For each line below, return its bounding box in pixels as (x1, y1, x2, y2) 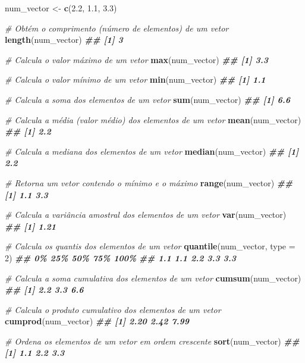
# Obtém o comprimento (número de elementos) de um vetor (5, 21, 229, 34)
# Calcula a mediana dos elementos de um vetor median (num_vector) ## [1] (5, 145, 299, 157)
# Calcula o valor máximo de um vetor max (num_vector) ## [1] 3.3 (5, 53, 269, 65)
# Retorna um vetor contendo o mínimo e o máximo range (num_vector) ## (5, 176, 293, 189)
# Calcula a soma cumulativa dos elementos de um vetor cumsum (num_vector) (5, 271, 301, 284)
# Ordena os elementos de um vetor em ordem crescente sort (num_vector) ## (5, 334, 300, 347)
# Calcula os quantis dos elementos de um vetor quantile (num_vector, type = (5, 240, 295, 252)
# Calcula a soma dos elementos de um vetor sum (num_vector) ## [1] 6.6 (5, 93, 291, 105)
